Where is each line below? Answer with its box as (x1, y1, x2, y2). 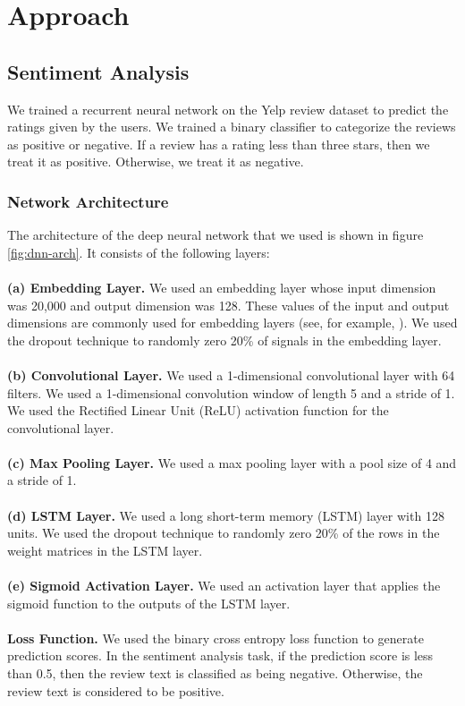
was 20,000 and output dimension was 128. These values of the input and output (7, 295, 450, 314)
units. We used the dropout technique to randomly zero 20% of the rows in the (7, 523, 440, 542)
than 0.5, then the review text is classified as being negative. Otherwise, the (7, 664, 423, 683)
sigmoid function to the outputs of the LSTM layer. (7, 593, 291, 612)
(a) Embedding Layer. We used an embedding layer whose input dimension (7, 277, 436, 296)
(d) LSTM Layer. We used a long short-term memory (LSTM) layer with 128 (7, 506, 444, 524)
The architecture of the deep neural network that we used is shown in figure (7, 225, 424, 244)
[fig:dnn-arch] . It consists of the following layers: (7, 242, 270, 261)
